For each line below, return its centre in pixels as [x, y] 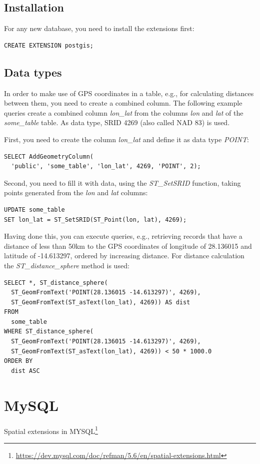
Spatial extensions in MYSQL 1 [51, 430]
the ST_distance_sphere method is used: [67, 265]
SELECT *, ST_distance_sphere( [56, 283]
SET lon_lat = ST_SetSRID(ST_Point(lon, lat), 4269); [95, 219]
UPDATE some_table [34, 209]
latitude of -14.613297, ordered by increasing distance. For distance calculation [124, 256]
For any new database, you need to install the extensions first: [99, 28]
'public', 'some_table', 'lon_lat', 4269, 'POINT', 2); [106, 166]
